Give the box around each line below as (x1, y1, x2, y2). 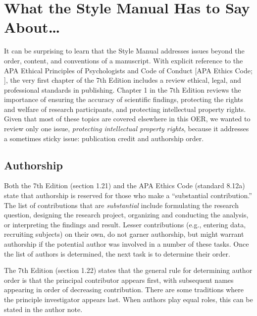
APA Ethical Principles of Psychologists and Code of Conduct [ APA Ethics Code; (4, 65, 253, 75)
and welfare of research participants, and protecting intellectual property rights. (4, 104, 246, 114)
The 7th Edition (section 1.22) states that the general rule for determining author (4, 265, 253, 275)
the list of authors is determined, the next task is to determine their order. (4, 248, 230, 259)
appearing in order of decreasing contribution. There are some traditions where (4, 284, 244, 295)
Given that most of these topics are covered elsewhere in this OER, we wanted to (4, 113, 251, 124)
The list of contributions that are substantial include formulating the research (4, 200, 239, 210)
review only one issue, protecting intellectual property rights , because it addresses (4, 123, 249, 134)
